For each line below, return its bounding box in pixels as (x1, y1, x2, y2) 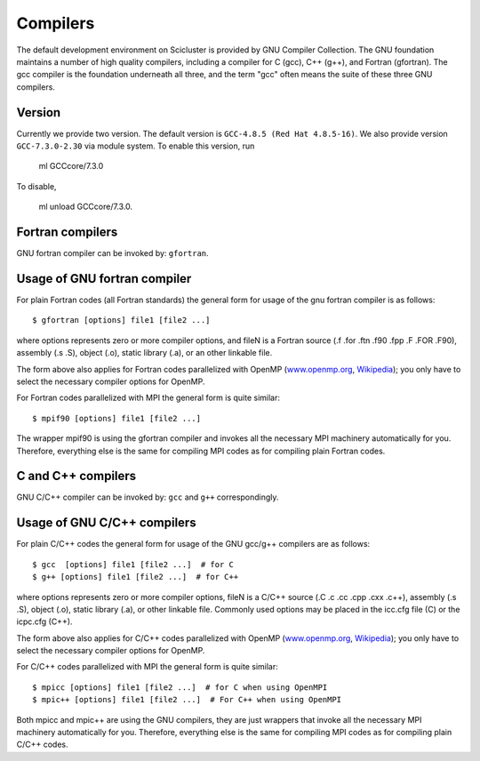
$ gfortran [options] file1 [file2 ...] (32, 316, 211, 325)
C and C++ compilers (16, 469, 137, 484)
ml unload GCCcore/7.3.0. (38, 201, 133, 212)
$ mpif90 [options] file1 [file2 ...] (32, 413, 202, 423)
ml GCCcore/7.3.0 (38, 161, 104, 172)
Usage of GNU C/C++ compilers (16, 516, 196, 531)
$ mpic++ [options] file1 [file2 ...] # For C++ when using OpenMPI (32, 694, 342, 705)
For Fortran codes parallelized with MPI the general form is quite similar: (16, 392, 280, 404)
